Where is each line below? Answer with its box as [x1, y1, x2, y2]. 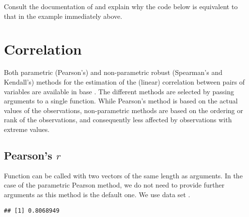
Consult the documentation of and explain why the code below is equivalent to [4, 1, 238, 11]
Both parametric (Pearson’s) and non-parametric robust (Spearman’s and [4, 67, 222, 77]
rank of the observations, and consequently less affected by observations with [4, 115, 232, 125]
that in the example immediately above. [4, 11, 123, 21]
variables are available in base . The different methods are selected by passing [4, 86, 234, 96]
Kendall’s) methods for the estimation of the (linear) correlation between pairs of [4, 76, 245, 87]
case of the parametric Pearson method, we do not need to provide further [4, 180, 225, 190]
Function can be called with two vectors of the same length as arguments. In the [4, 170, 243, 180]
